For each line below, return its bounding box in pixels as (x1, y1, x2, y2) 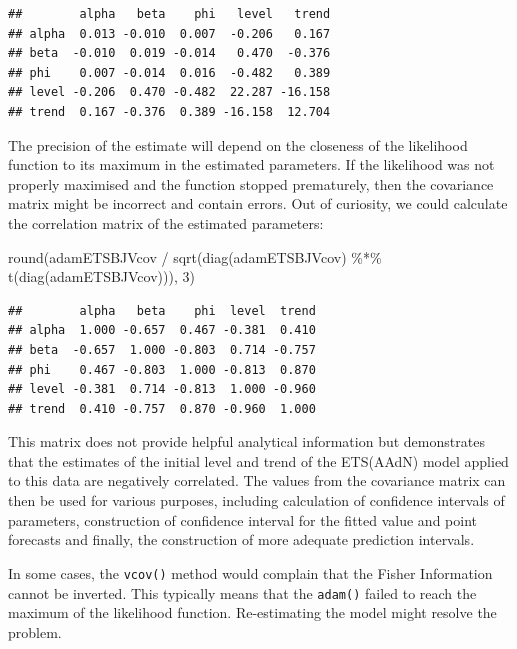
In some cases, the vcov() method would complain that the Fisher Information (8, 562, 493, 583)
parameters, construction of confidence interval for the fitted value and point (8, 509, 477, 530)
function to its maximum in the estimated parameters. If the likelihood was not (8, 154, 495, 175)
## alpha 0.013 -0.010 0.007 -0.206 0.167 (8, 26, 331, 41)
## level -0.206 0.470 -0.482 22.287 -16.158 (8, 85, 331, 100)
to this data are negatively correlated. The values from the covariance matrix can (8, 470, 506, 491)
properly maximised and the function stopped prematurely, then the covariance (8, 173, 494, 194)
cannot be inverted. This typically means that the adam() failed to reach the (8, 582, 477, 603)
